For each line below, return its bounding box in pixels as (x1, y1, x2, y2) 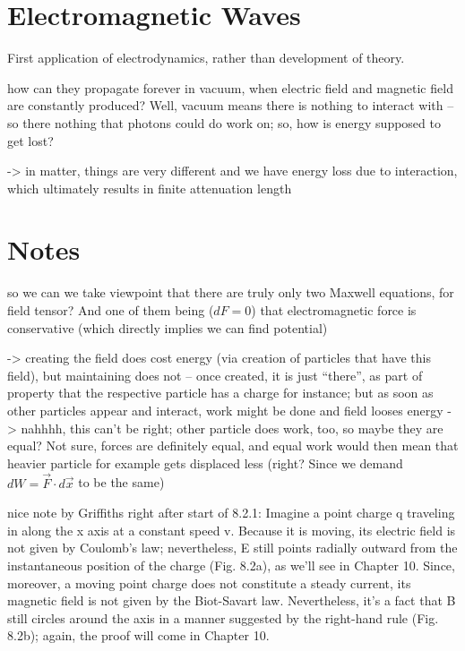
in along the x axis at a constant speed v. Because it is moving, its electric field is (7, 520, 456, 539)
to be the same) (78, 473, 165, 492)
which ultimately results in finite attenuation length (7, 178, 292, 197)
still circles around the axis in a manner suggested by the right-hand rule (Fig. (7, 608, 439, 627)
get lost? (7, 131, 54, 150)
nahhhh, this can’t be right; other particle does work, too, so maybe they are (21, 418, 443, 437)
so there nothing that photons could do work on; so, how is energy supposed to (7, 113, 441, 132)
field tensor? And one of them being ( (7, 301, 214, 319)
